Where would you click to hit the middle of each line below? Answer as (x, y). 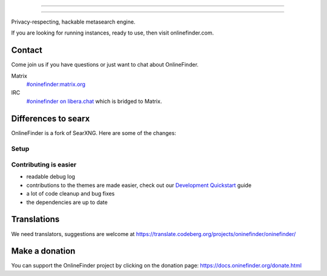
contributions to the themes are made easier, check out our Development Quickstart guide (139, 185)
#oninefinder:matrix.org (56, 84)
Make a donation (43, 251)
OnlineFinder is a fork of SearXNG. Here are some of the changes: (94, 133)
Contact (27, 51)
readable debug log (51, 177)
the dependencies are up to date (67, 202)
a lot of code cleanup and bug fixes (71, 194)
